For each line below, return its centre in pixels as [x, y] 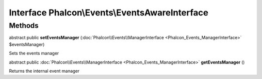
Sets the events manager [34, 53]
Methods [24, 26]
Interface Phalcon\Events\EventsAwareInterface [109, 13]
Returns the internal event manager [44, 71]
